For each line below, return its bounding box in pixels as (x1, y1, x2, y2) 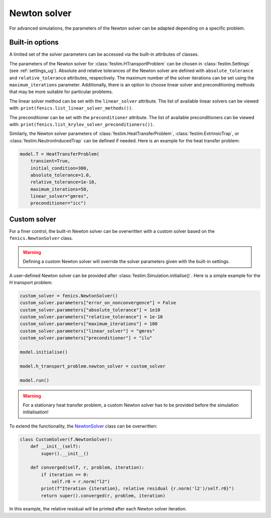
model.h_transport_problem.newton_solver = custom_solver (20, 363, 166, 369)
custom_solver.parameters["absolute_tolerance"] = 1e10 (20, 307, 161, 313)
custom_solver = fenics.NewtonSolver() (20, 293, 118, 299)
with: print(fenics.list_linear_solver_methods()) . (9, 105, 133, 111)
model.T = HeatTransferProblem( (20, 151, 100, 157)
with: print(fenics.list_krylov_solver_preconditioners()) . (9, 121, 155, 127)
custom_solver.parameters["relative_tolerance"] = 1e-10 (20, 314, 163, 320)
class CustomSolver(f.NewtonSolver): (20, 437, 113, 442)
